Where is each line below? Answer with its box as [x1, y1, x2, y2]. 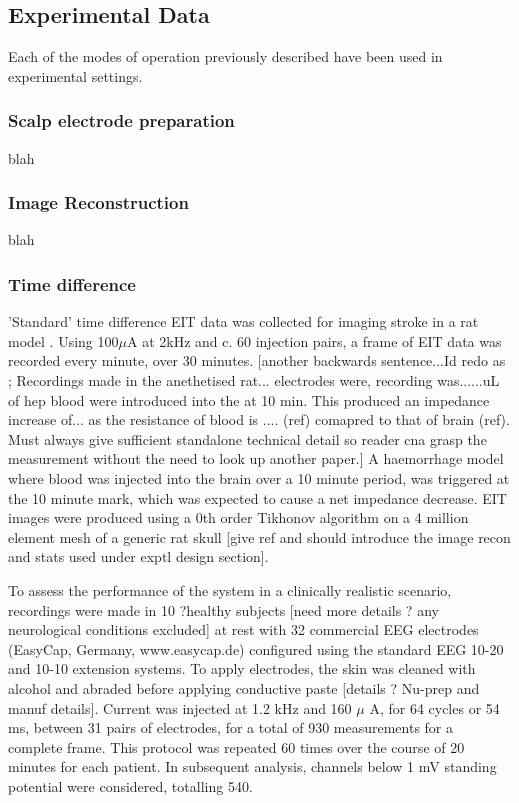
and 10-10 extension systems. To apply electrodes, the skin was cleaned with [8, 658, 476, 679]
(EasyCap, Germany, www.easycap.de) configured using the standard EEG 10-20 [8, 638, 504, 659]
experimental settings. [8, 65, 143, 86]
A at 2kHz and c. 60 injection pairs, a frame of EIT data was [126, 330, 502, 351]
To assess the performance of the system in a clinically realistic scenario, [8, 579, 452, 600]
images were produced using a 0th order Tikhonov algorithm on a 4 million [8, 507, 469, 528]
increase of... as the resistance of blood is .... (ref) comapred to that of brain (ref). [8, 409, 510, 430]
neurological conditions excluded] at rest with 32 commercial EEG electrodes [8, 619, 479, 640]
